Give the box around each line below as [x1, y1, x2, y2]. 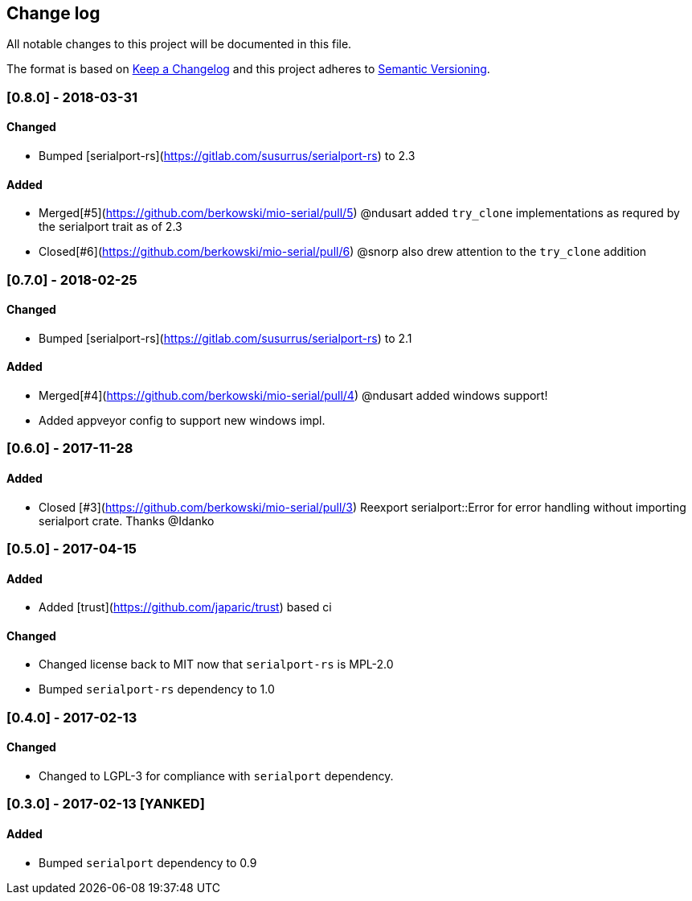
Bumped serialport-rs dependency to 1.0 [39, 682, 275, 697]
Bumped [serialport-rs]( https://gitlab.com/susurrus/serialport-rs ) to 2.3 [39, 149, 416, 163]
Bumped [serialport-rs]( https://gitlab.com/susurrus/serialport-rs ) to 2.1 [39, 331, 412, 345]
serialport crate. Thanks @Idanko [39, 513, 215, 528]
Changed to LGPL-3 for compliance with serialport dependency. [39, 769, 394, 784]
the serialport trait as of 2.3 [39, 220, 182, 234]
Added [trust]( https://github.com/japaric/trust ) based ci [39, 600, 332, 615]
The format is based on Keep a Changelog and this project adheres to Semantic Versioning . [6, 62, 490, 76]
